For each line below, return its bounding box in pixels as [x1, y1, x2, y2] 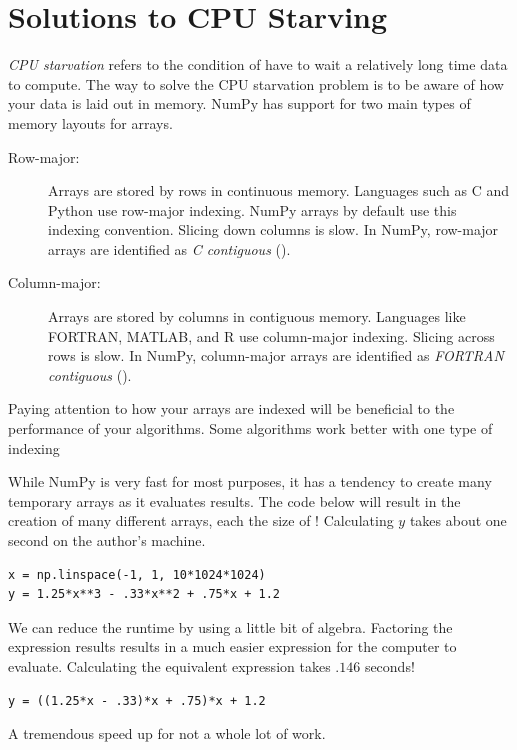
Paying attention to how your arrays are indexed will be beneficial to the [8, 398, 455, 419]
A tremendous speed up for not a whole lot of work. [8, 723, 326, 744]
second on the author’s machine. [8, 530, 206, 550]
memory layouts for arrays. [8, 112, 173, 133]
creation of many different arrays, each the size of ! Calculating [8, 510, 394, 531]
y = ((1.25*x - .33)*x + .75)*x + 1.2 [8, 693, 266, 708]
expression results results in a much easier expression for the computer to [8, 636, 457, 657]
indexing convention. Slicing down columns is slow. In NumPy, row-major [48, 219, 499, 240]
